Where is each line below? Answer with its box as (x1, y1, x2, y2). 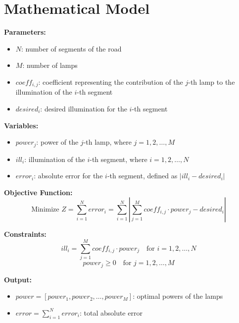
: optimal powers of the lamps (133, 291, 223, 301)
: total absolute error (79, 307, 143, 318)
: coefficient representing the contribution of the (38, 76, 183, 87)
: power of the (36, 137, 79, 147)
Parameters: (4, 27, 46, 37)
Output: (4, 274, 32, 284)
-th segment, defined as (107, 170, 178, 181)
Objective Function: (4, 187, 73, 197)
